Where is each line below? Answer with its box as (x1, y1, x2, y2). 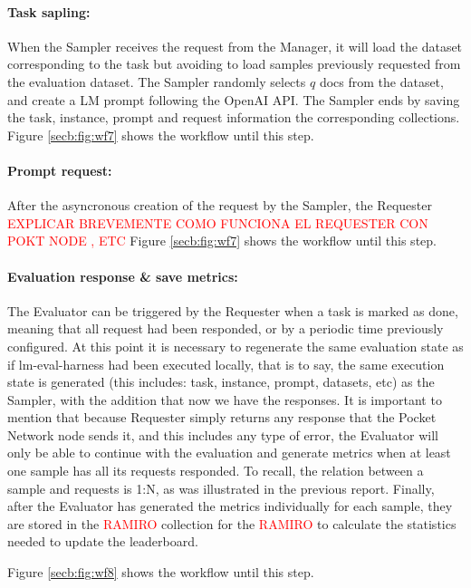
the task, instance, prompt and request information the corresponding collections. (7, 108, 460, 127)
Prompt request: (7, 160, 112, 179)
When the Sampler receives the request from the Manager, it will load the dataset (7, 36, 463, 55)
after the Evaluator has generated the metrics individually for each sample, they (7, 496, 453, 516)
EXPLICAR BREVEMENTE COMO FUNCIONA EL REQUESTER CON (7, 213, 428, 232)
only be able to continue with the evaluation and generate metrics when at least (7, 443, 451, 462)
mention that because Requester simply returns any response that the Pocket (7, 408, 437, 427)
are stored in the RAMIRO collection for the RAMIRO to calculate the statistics (7, 514, 457, 533)
